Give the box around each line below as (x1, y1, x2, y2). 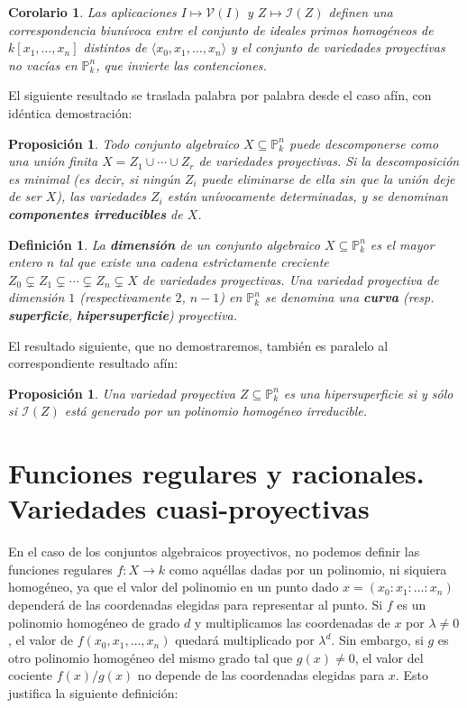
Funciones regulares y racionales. (8, 455, 425, 492)
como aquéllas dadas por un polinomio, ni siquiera (169, 559, 447, 578)
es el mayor (370, 234, 435, 253)
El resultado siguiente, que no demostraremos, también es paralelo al (8, 336, 389, 354)
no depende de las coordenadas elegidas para (137, 666, 385, 685)
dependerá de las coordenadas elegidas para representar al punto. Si (8, 594, 383, 613)
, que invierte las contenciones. (96, 55, 267, 74)
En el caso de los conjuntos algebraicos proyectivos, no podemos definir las (8, 542, 420, 561)
